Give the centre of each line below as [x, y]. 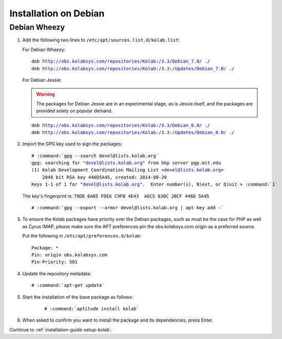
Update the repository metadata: [57, 273]
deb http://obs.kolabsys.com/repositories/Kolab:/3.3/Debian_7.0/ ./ [121, 61]
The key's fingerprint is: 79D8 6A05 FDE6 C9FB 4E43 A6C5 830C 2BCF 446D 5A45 [116, 196]
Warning [45, 94]
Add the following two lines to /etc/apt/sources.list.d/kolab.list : [101, 40]
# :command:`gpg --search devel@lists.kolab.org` [95, 156]
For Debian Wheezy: [44, 49]
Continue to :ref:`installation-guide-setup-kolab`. [61, 330]
